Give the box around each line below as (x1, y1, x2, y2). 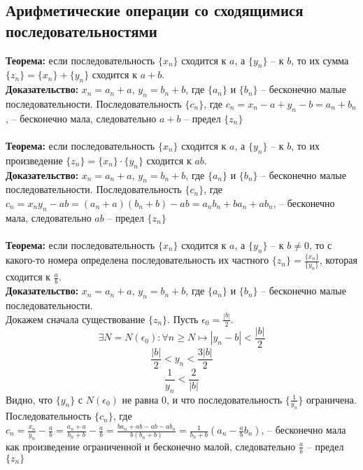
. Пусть (167, 311, 199, 326)
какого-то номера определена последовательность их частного (6, 252, 269, 267)
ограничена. (306, 392, 357, 406)
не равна (122, 392, 159, 406)
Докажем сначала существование (6, 311, 145, 326)
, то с (308, 237, 332, 252)
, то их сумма (291, 52, 349, 67)
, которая (319, 252, 357, 267)
